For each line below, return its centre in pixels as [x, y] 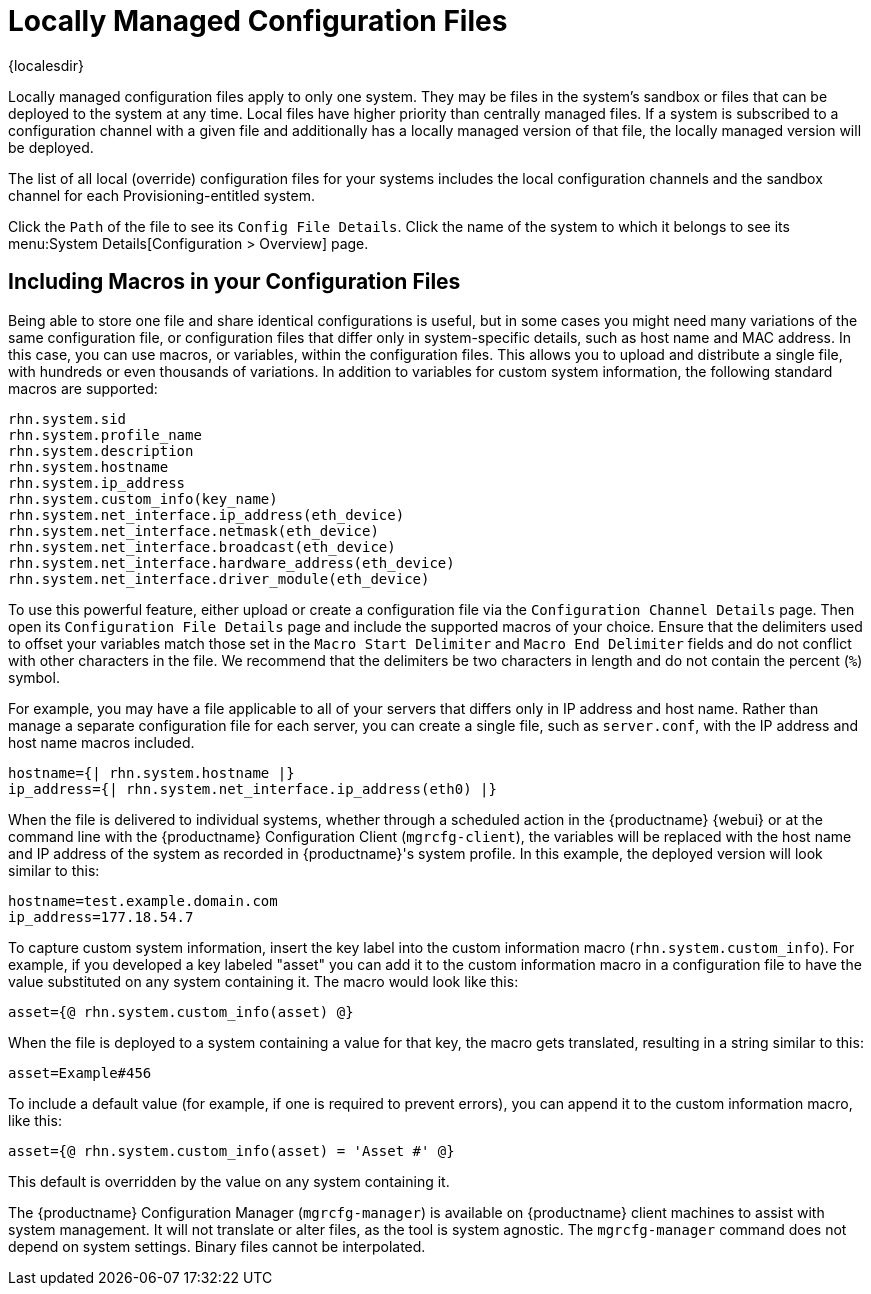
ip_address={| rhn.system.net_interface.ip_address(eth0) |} [252, 788]
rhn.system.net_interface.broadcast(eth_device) [202, 546]
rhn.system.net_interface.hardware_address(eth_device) [231, 562]
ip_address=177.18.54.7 [101, 916]
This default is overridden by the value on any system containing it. [229, 1181]
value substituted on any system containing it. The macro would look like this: [263, 981]
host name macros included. [101, 742]
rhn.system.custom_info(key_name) [143, 498]
